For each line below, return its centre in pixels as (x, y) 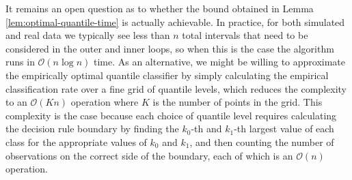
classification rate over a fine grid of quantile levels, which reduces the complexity (176, 88)
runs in (20, 62)
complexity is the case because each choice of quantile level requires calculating (171, 115)
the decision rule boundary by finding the (92, 129)
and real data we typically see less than (88, 35)
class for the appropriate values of (76, 141)
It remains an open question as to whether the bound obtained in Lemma (160, 8)
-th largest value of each (284, 129)
